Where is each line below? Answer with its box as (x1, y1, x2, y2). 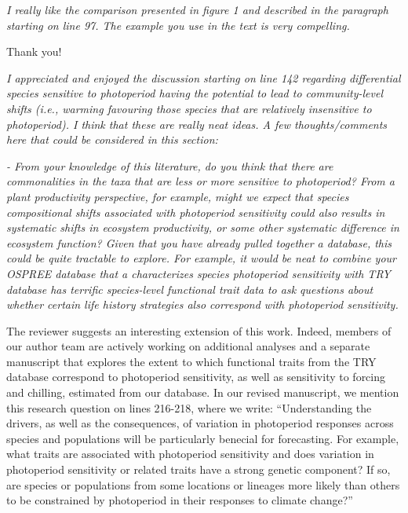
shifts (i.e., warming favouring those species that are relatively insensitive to (6, 100, 372, 116)
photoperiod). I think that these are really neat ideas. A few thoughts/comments (6, 115, 388, 132)
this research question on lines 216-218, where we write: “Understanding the (6, 399, 372, 416)
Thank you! (6, 43, 62, 60)
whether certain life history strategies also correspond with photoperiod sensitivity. (6, 296, 399, 313)
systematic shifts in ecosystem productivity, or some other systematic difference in (6, 219, 399, 236)
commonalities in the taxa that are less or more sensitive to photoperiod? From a (6, 173, 395, 189)
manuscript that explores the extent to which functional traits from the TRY (6, 353, 377, 369)
